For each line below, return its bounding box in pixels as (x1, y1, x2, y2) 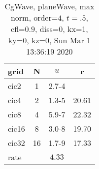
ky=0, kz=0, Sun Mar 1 (8, 34, 91, 46)
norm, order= (10, 12, 58, 23)
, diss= (35, 23, 59, 34)
